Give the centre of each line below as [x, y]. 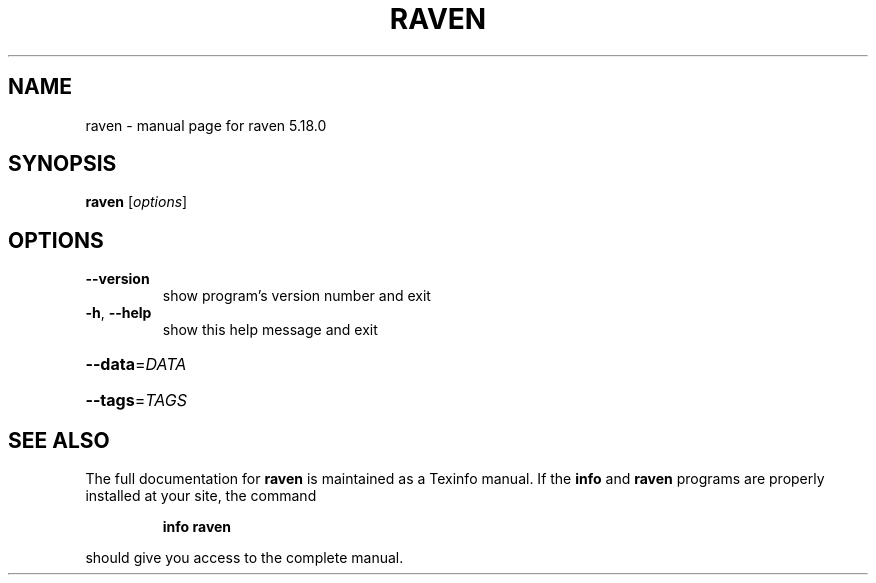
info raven [197, 527]
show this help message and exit [270, 330]
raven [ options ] [136, 202]
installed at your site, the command [201, 496]
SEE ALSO [59, 440]
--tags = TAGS [136, 400]
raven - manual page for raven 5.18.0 [206, 125]
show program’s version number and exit [296, 296]
